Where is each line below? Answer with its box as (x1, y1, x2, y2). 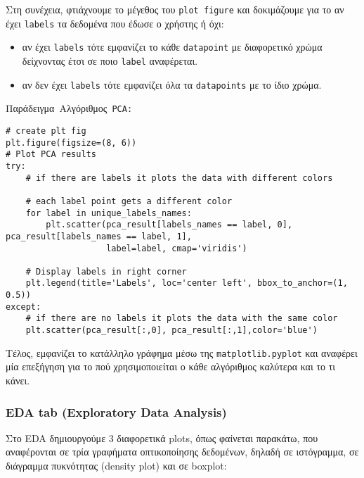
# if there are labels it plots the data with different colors (25, 172, 333, 183)
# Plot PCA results (6, 149, 96, 160)
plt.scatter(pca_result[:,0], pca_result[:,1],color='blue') (25, 325, 318, 336)
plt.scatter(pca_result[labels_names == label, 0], (46, 220, 293, 230)
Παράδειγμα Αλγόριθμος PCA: (6, 101, 133, 115)
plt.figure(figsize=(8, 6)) (6, 137, 137, 148)
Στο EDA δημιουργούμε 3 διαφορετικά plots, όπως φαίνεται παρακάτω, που (6, 430, 318, 445)
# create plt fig (6, 125, 86, 136)
